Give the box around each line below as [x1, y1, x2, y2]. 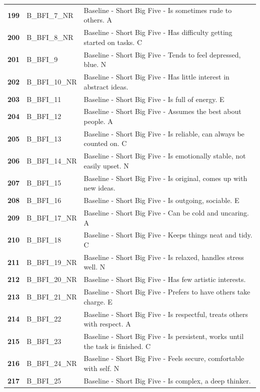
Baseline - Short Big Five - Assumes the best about [83, 106, 241, 116]
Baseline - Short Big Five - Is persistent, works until [83, 330, 244, 341]
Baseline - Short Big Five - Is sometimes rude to [83, 4, 232, 15]
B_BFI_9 [26, 54, 58, 64]
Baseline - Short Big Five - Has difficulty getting [83, 27, 232, 37]
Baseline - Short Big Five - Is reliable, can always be [83, 128, 244, 138]
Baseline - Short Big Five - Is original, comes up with [83, 172, 247, 183]
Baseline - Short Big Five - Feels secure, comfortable [83, 353, 244, 363]
